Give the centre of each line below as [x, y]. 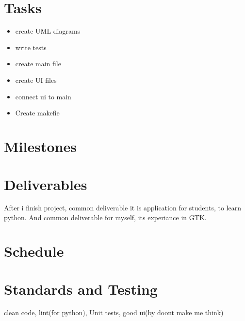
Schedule [34, 251]
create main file [38, 64]
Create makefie [37, 113]
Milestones [40, 146]
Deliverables [46, 184]
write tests [31, 47]
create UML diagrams [48, 31]
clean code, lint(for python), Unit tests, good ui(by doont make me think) [114, 312]
